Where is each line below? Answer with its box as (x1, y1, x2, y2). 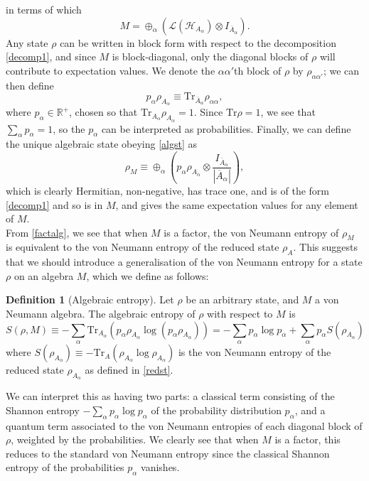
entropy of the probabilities (6, 460, 124, 475)
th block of (234, 63, 282, 77)
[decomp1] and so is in (6, 197, 103, 212)
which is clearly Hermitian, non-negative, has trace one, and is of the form (6, 183, 329, 198)
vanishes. (141, 460, 180, 475)
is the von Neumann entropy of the (178, 345, 331, 360)
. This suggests (293, 239, 358, 254)
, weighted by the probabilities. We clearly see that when (11, 432, 259, 447)
